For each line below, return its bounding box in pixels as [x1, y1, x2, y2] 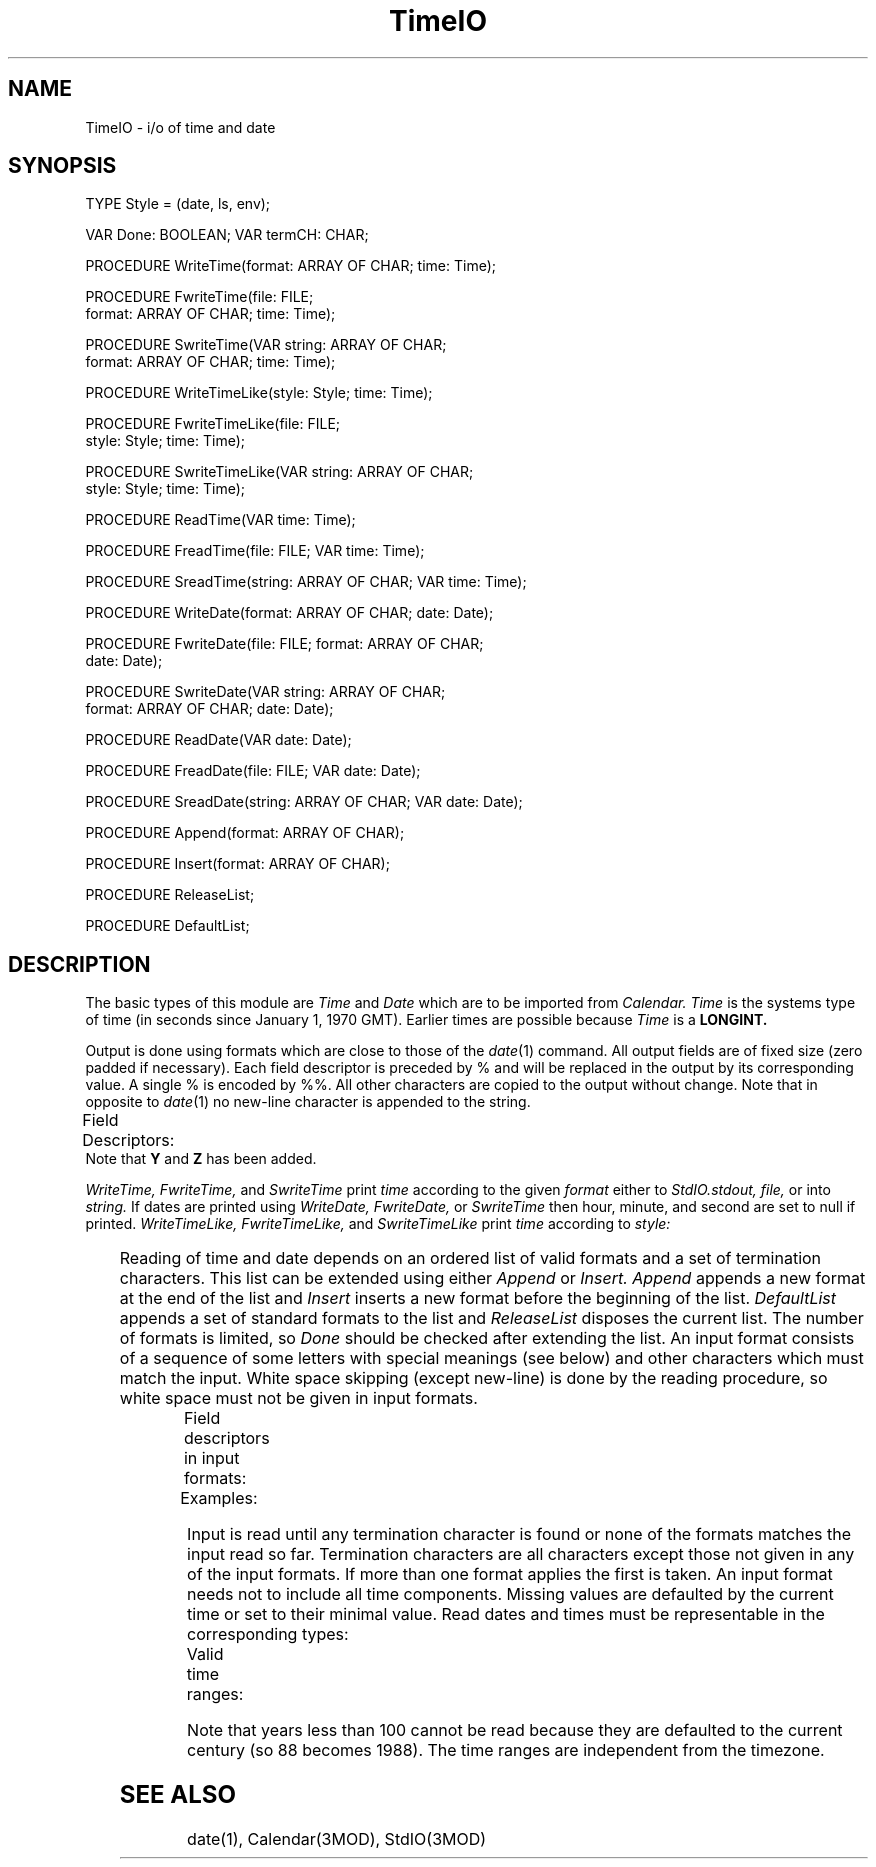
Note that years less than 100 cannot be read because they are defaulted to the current [187, 1720, 843, 1741]
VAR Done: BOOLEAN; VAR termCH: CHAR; [85, 226, 369, 244]
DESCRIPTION [8, 951, 151, 977]
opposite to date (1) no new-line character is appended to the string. [85, 1093, 531, 1111]
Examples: [180, 1488, 258, 1509]
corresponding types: [187, 1624, 349, 1645]
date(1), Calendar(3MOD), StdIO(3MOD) [187, 1829, 487, 1850]
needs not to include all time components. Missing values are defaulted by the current [187, 1584, 834, 1605]
